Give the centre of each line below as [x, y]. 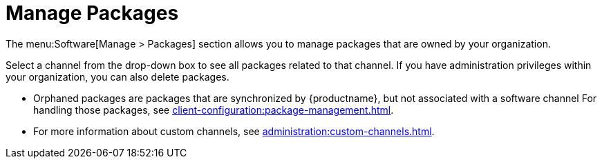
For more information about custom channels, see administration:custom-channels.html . [234, 131]
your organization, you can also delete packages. [117, 76]
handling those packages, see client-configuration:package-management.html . [214, 110]
